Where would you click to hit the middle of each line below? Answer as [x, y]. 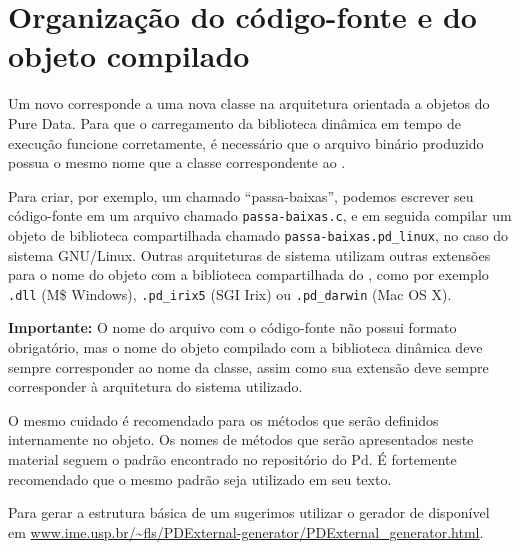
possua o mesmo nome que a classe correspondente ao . [177, 162]
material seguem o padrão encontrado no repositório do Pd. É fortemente [232, 459]
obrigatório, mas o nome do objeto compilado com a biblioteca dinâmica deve [245, 347]
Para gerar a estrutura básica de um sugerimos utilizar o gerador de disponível [249, 512]
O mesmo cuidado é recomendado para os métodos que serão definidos [223, 419]
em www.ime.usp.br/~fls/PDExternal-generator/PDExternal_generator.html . [246, 531]
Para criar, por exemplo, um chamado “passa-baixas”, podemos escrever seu [241, 195]
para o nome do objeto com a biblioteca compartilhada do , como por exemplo [248, 274]
